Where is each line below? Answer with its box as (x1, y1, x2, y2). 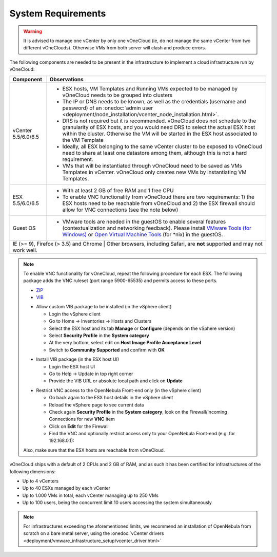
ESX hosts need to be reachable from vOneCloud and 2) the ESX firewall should (62, 199, 255, 207)
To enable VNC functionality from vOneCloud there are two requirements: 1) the (62, 193, 255, 200)
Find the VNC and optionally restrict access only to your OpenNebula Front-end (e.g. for (49, 431, 235, 437)
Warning (23, 28, 42, 34)
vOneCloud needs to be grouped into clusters (62, 91, 173, 99)
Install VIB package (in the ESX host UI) (36, 356, 120, 362)
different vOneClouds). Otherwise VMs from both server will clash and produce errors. (23, 45, 206, 51)
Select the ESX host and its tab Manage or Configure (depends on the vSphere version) (49, 325, 235, 331)
